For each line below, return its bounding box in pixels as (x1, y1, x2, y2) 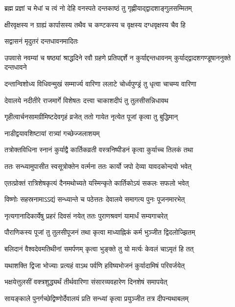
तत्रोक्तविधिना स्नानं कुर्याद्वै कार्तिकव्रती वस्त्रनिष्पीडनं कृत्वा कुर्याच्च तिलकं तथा (4, 144, 193, 155)
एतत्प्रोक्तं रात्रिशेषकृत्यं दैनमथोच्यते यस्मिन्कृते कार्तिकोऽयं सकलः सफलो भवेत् (4, 177, 189, 188)
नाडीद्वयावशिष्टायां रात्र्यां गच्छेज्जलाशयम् (4, 128, 100, 138)
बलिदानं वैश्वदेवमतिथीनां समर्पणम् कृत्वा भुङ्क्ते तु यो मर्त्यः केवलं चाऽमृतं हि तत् (4, 243, 194, 253)
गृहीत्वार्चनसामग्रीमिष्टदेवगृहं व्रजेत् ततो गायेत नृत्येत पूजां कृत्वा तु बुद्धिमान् (4, 112, 178, 122)
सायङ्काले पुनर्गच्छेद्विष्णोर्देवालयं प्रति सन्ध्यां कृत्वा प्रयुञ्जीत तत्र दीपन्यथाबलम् (4, 293, 189, 303)
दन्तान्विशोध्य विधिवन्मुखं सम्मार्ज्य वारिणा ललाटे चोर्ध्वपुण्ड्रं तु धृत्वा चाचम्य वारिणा (4, 78, 196, 88)
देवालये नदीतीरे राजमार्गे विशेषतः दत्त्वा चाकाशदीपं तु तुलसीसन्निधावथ (4, 95, 168, 105)
